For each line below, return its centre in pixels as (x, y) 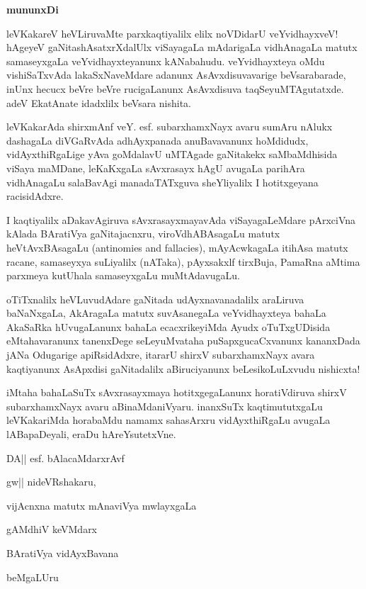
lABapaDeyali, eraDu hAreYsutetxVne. (91, 434)
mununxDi (33, 9)
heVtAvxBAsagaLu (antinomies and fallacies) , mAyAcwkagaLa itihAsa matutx (177, 247)
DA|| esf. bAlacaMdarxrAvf (65, 458)
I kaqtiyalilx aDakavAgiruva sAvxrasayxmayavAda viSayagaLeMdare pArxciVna (181, 219)
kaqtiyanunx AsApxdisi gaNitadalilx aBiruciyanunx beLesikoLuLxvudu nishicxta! (183, 368)
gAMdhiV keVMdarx (52, 529)
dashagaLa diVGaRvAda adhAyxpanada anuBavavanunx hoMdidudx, (158, 140)
